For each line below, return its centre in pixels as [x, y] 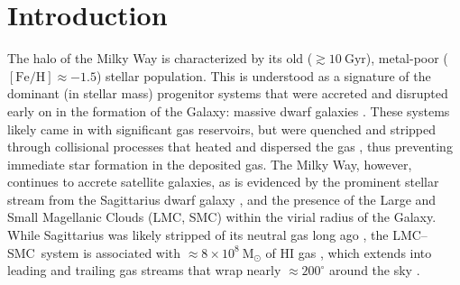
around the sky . [375, 270]
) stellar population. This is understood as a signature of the [263, 75]
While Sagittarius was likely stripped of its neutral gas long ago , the [198, 235]
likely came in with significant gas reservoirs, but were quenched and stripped [222, 129]
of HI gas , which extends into [349, 252]
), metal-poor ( [407, 58]
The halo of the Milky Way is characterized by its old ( [160, 58]
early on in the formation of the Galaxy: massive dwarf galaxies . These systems [229, 110]
